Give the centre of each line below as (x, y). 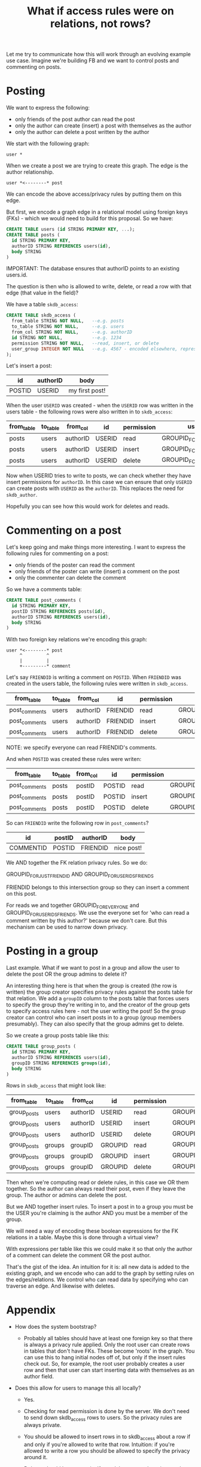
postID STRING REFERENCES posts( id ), (59, 611)
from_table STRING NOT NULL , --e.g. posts (68, 321)
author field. (39, 1376)
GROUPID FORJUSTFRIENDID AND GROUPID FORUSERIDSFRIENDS (80, 875)
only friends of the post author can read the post (75, 119)
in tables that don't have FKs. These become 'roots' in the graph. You (109, 1351)
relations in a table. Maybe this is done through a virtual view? (82, 1237)
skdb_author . (22, 495)
